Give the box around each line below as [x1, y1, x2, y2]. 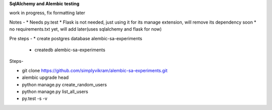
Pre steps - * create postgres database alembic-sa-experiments [9, 35, 143, 41]
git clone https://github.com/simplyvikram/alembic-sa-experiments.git [22, 67, 168, 73]
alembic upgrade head [22, 74, 69, 80]
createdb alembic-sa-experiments [34, 47, 106, 53]
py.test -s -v [22, 95, 48, 101]
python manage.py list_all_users [22, 88, 88, 94]
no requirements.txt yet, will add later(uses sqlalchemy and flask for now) [9, 26, 162, 32]
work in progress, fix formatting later [9, 10, 86, 16]
